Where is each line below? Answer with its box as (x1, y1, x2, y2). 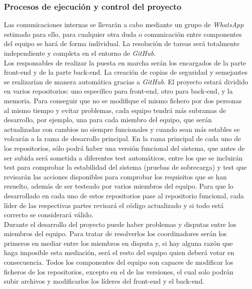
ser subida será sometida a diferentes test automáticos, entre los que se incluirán (4, 152, 243, 162)
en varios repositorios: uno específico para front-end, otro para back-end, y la (4, 86, 233, 96)
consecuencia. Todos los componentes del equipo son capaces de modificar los (4, 257, 234, 267)
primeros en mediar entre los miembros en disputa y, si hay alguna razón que (4, 238, 233, 248)
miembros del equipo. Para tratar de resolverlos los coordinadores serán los (4, 228, 227, 239)
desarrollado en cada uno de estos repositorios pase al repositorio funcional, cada (4, 190, 244, 200)
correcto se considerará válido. (4, 209, 94, 220)
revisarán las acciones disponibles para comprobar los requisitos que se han (4, 171, 227, 181)
